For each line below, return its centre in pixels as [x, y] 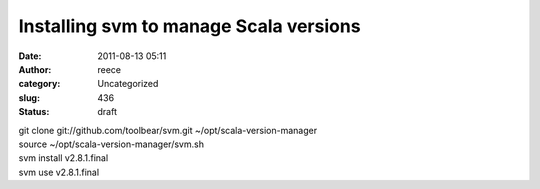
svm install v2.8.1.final [63, 158]
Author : [35, 69]
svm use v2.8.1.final [59, 172]
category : [39, 84]
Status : [34, 112]
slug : [29, 97]
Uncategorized [128, 84]
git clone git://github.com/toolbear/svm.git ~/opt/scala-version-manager [168, 130]
